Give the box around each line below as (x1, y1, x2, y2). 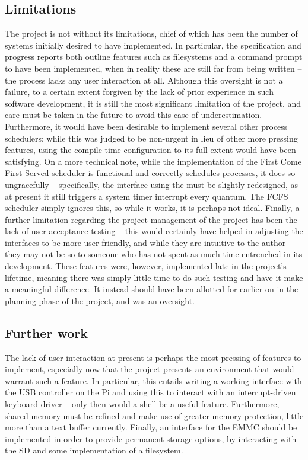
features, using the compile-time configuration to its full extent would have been (5, 143, 296, 156)
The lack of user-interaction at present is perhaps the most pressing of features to (5, 351, 301, 363)
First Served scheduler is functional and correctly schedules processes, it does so (5, 167, 296, 179)
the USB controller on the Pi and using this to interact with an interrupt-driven (5, 386, 296, 398)
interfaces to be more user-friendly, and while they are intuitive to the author (5, 236, 286, 248)
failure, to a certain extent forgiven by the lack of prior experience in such (5, 85, 274, 98)
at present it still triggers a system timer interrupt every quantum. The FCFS (5, 190, 288, 202)
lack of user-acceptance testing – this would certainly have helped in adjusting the (5, 225, 303, 237)
